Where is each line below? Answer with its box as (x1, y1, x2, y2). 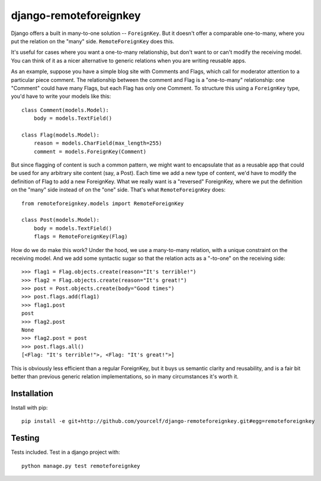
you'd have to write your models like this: (11, 93, 111, 100)
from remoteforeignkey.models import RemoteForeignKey (21, 200, 184, 207)
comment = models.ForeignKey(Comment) (33, 148, 147, 155)
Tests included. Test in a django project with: (11, 448, 121, 456)
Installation (11, 388, 53, 399)
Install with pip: (11, 404, 48, 411)
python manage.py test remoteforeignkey (21, 463, 140, 469)
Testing (11, 433, 40, 443)
